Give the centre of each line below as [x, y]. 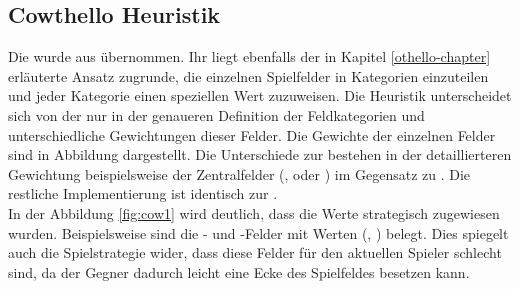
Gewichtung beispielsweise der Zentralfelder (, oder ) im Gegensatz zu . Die [239, 173]
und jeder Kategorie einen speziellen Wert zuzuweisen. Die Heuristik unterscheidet [260, 95]
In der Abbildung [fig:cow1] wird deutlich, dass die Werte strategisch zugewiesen [254, 212]
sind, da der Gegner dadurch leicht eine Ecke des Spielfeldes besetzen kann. [239, 271]
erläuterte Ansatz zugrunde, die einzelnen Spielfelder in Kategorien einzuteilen [248, 75]
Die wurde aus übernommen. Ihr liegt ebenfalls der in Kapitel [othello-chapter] [249, 56]
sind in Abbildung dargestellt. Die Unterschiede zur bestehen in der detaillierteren [260, 154]
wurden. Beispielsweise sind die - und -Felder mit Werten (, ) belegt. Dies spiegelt [258, 232]
